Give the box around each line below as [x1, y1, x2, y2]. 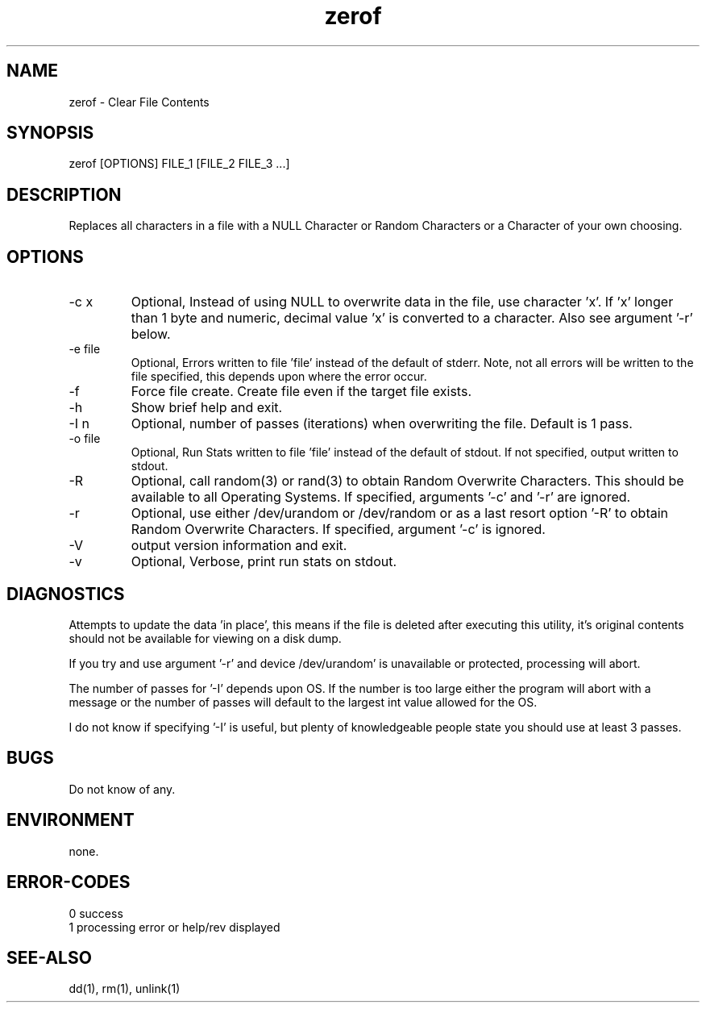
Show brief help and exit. [131, 399, 283, 416]
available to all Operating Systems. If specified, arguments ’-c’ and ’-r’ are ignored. [131, 489, 631, 506]
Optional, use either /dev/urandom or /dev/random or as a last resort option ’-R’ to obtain [131, 505, 669, 522]
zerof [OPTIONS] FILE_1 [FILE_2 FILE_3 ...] [69, 156, 290, 171]
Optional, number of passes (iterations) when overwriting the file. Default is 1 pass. [131, 415, 633, 432]
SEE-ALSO [6, 947, 92, 968]
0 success [69, 906, 123, 920]
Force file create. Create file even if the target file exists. [131, 383, 471, 400]
